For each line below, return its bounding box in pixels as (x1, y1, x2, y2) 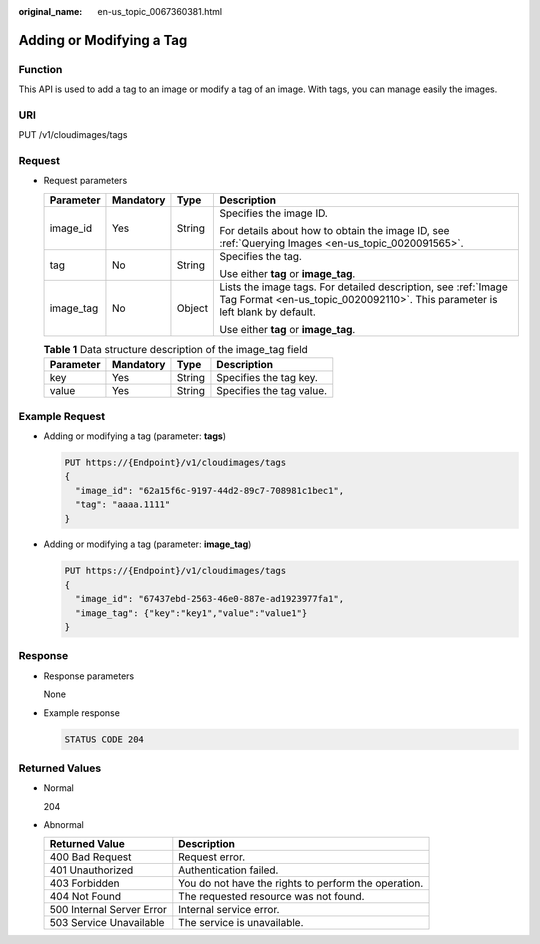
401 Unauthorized (49, 863, 134, 877)
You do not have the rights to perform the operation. (178, 876, 424, 890)
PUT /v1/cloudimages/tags (18, 129, 128, 141)
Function (18, 62, 63, 76)
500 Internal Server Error (49, 903, 167, 917)
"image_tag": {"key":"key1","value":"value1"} (75, 607, 308, 619)
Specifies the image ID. (219, 206, 329, 220)
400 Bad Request (49, 850, 132, 864)
